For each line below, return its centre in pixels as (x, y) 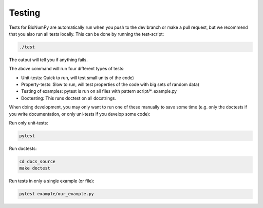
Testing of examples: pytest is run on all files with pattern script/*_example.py (99, 91)
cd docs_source (37, 161)
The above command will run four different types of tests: (67, 69)
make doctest (35, 168)
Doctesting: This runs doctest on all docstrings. (69, 98)
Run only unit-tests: (28, 123)
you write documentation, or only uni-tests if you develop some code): (80, 114)
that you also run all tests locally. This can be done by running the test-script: (86, 34)
